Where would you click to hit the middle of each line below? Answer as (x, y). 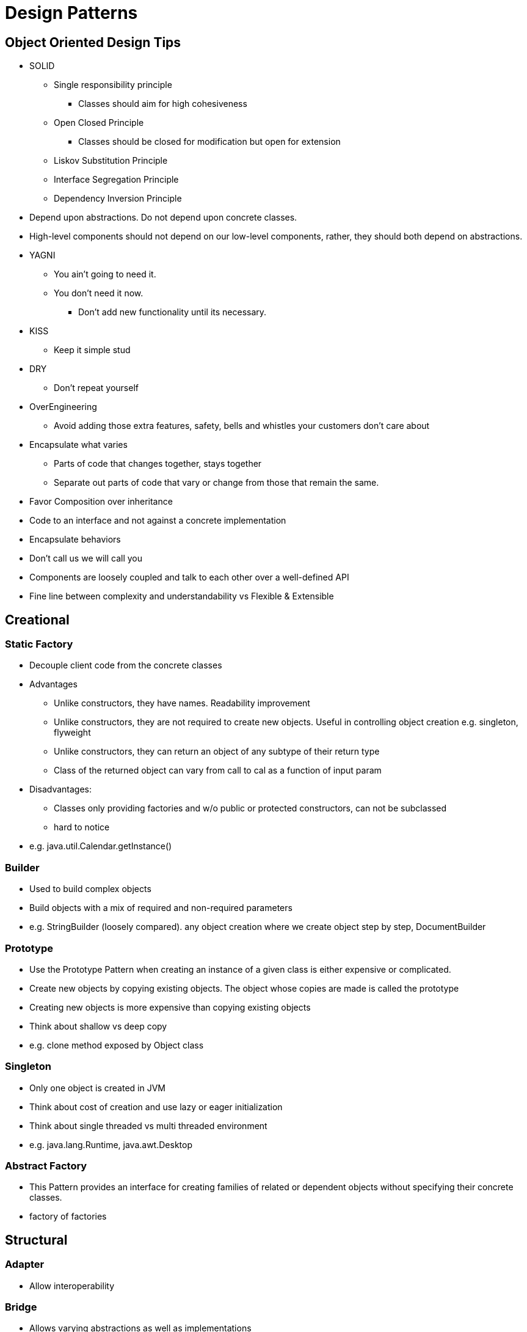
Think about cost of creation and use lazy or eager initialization (156, 1107)
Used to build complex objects (90, 889)
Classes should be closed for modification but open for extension (209, 142)
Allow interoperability (72, 1286)
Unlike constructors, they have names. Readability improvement (182, 703)
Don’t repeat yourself (96, 388)
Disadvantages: (60, 789)
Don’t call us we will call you (86, 558)
